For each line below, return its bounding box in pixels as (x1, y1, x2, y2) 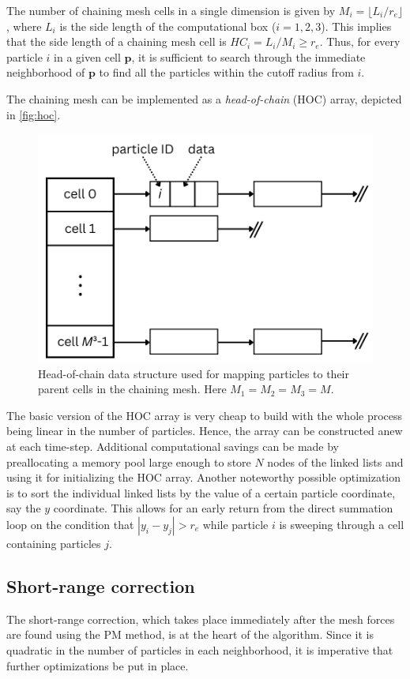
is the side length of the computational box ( (59, 17, 276, 34)
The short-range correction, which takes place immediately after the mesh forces (6, 610, 395, 627)
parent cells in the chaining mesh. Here (38, 381, 227, 397)
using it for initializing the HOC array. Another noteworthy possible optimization (6, 469, 401, 486)
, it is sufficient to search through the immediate (131, 48, 366, 65)
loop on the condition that (6, 516, 134, 532)
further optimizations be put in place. (6, 657, 189, 673)
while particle (202, 516, 269, 532)
